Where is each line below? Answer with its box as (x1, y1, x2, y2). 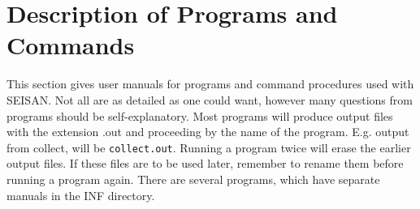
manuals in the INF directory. (6, 186, 155, 203)
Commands (6, 28, 135, 62)
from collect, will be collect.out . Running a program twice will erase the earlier (6, 139, 411, 156)
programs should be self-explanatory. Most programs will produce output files (6, 107, 393, 124)
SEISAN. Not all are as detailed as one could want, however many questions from (6, 91, 413, 108)
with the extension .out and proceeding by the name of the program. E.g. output (6, 123, 409, 140)
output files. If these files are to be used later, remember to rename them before (6, 155, 404, 172)
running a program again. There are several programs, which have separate (6, 170, 380, 187)
